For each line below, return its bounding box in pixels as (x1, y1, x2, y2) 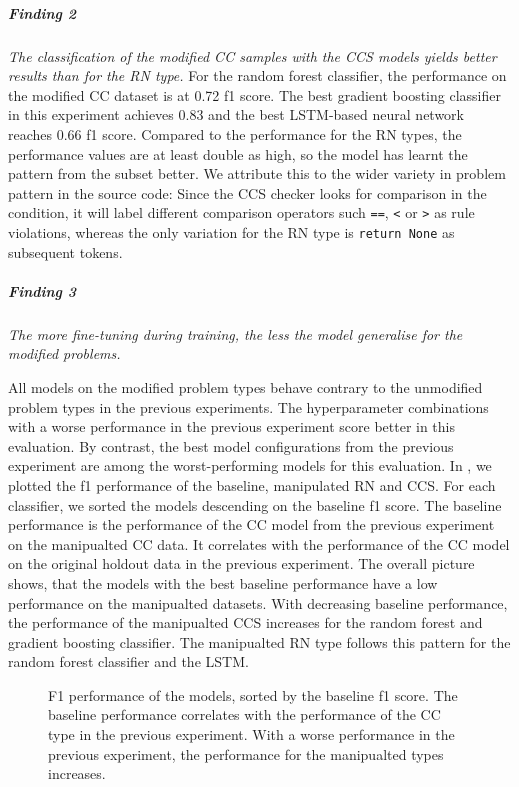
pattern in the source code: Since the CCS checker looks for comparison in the (8, 182, 487, 203)
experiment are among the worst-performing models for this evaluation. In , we (8, 455, 492, 476)
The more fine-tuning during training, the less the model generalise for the (8, 323, 463, 344)
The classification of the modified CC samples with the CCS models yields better (8, 45, 497, 66)
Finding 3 (8, 280, 77, 301)
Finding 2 (8, 2, 77, 23)
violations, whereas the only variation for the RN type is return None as (8, 221, 455, 242)
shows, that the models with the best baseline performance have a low (8, 572, 438, 593)
